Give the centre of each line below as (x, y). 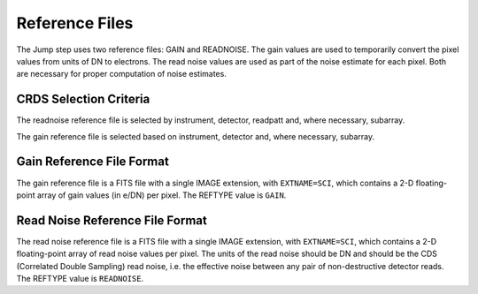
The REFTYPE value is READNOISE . (80, 279)
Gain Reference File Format (93, 162)
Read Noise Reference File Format (112, 220)
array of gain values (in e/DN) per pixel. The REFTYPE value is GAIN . (162, 195)
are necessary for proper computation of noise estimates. (122, 74)
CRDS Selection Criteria (83, 99)
